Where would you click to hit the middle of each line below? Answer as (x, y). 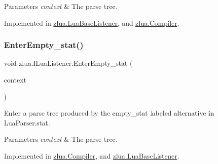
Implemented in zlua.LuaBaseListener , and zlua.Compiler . (92, 22)
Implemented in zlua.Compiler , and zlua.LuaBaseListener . (92, 155)
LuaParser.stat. (27, 122)
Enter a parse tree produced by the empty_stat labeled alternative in (109, 113)
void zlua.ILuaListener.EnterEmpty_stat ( (68, 63)
